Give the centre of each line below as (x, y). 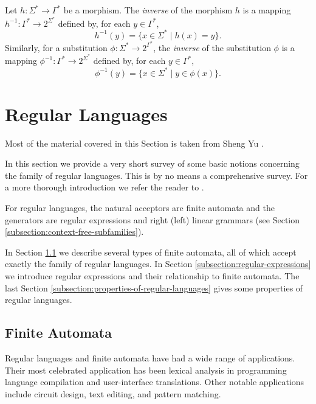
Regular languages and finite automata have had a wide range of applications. (150, 358)
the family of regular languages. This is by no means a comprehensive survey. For (156, 175)
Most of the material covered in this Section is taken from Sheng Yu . (134, 143)
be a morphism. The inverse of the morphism (148, 10)
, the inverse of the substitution (212, 47)
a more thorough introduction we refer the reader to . (105, 187)
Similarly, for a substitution (56, 47)
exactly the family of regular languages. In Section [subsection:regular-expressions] (158, 264)
